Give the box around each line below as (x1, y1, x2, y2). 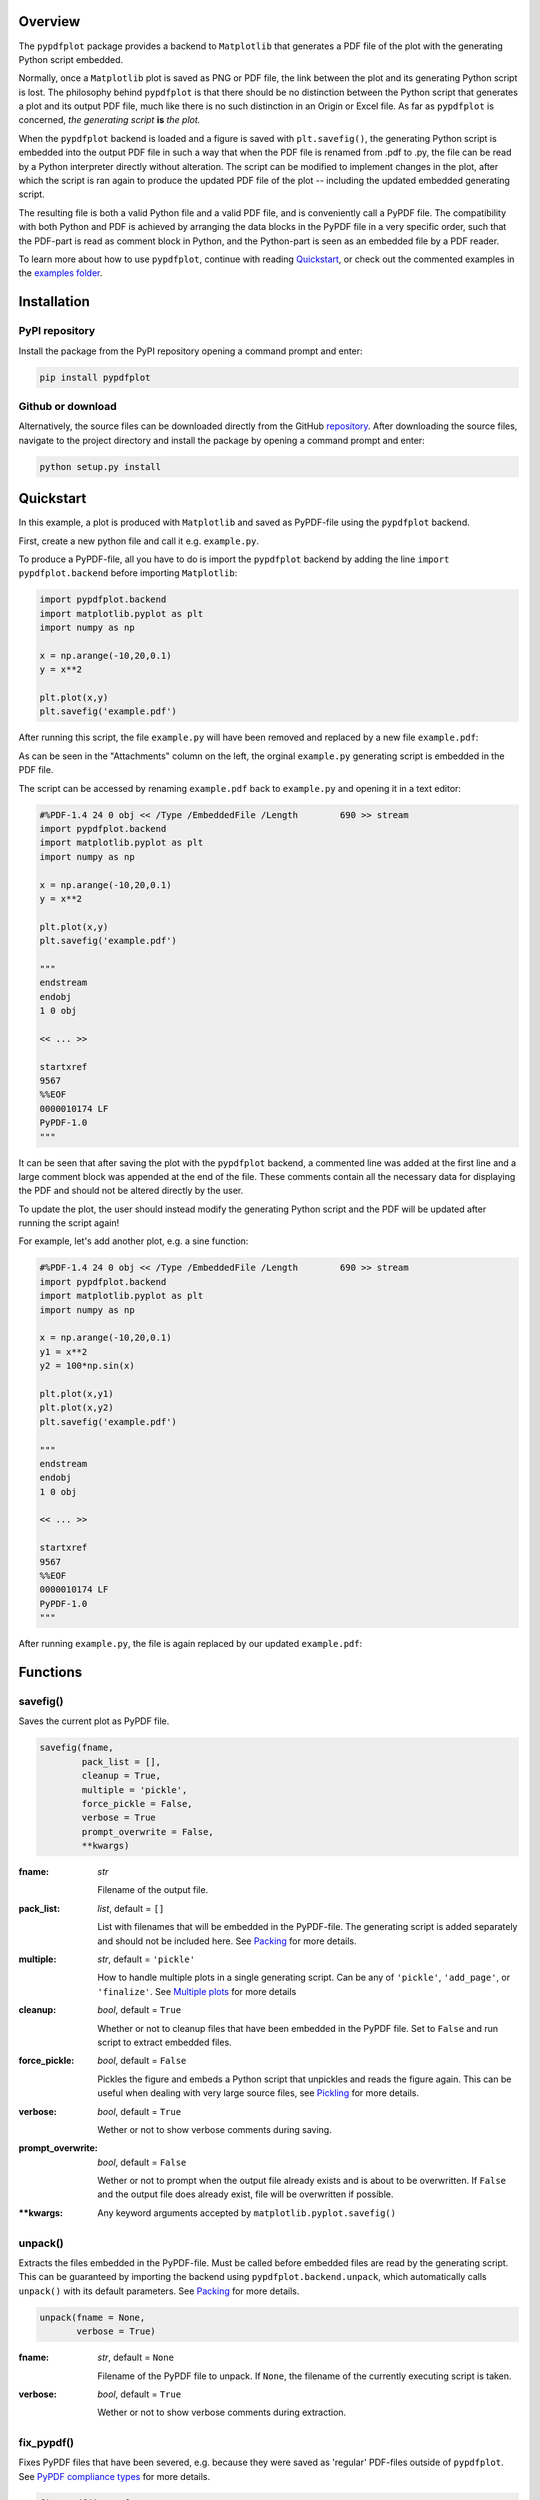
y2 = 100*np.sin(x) (39, 1360, 135, 1372)
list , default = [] (97, 1902, 165, 1914)
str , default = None (97, 2351, 175, 2364)
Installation (18, 293, 90, 310)
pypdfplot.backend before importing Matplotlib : (18, 567, 238, 579)
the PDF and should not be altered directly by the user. (18, 1185, 244, 1197)
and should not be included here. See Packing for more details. (97, 1935, 357, 1947)
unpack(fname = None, (39, 2311, 146, 2323)
